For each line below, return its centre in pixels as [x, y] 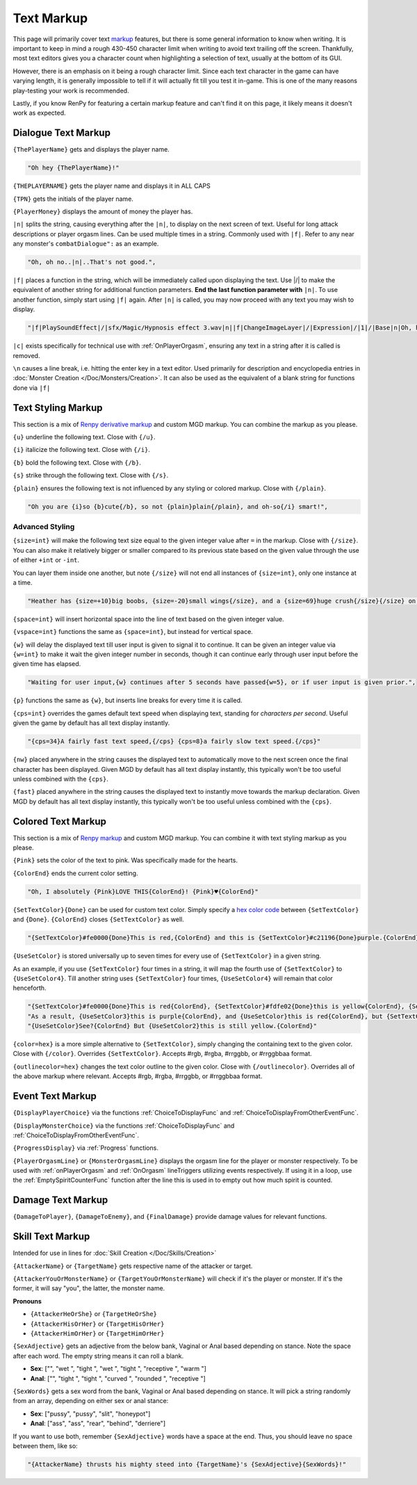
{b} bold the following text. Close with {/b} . [77, 462]
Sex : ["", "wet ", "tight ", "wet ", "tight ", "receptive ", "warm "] [118, 1369]
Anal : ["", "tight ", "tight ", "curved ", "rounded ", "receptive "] [118, 1378]
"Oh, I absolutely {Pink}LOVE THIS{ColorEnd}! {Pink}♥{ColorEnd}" [143, 891]
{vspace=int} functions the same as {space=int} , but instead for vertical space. [133, 632]
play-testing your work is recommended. [71, 90]
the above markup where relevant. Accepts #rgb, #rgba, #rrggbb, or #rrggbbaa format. [138, 1076]
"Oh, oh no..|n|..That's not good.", [92, 262]
